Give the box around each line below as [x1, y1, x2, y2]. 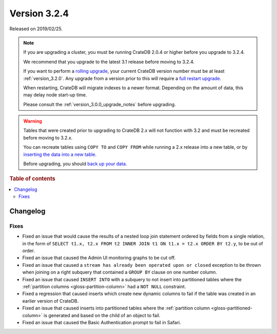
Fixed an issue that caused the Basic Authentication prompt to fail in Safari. [22, 319, 182, 325]
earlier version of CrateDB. [22, 298, 79, 304]
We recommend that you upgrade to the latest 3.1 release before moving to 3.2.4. [23, 58, 195, 65]
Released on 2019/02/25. [9, 26, 63, 32]
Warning [23, 118, 42, 124]
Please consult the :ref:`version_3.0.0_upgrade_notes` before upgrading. [23, 101, 176, 107]
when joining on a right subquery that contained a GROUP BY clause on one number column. [22, 269, 217, 276]
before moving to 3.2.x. [23, 134, 73, 141]
